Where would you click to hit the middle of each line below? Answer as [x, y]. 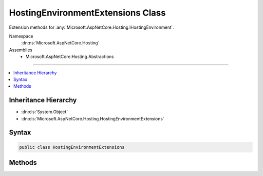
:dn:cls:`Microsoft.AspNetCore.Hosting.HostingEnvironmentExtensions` [93, 118]
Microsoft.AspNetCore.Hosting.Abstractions [70, 57]
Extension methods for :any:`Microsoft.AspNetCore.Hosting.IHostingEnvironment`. [92, 27]
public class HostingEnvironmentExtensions [72, 147]
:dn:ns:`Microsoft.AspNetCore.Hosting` [60, 43]
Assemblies [21, 50]
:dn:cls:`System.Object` [45, 112]
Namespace [21, 36]
